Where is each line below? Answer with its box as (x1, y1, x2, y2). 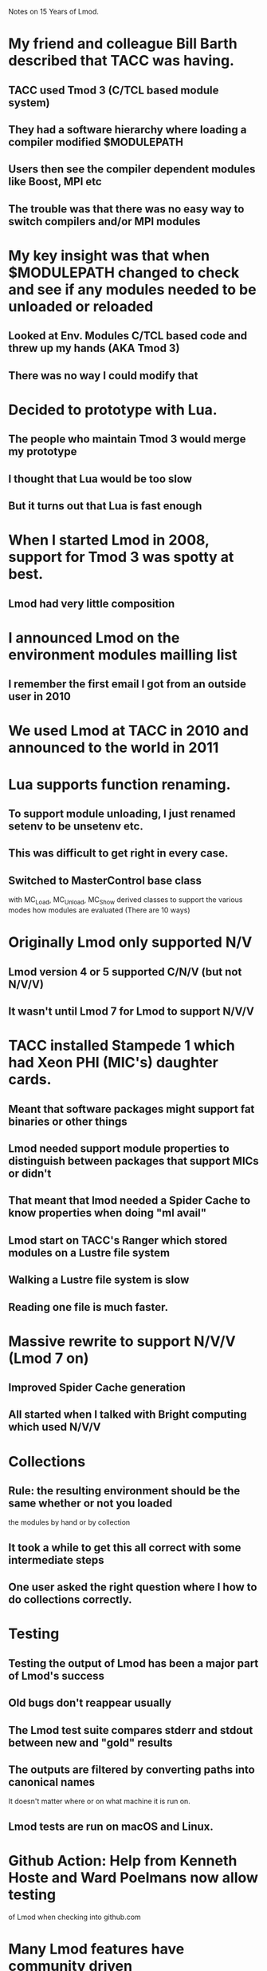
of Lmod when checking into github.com (8, 1912, 141, 1922)
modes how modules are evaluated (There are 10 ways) (8, 905, 190, 915)
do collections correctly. (8, 1593, 132, 1607)
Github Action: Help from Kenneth (8, 1852, 238, 1870)
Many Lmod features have (8, 1940, 185, 1958)
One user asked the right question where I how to (8, 1581, 257, 1594)
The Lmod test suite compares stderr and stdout (8, 1724, 253, 1737)
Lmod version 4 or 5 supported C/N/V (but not (8, 965, 242, 979)
